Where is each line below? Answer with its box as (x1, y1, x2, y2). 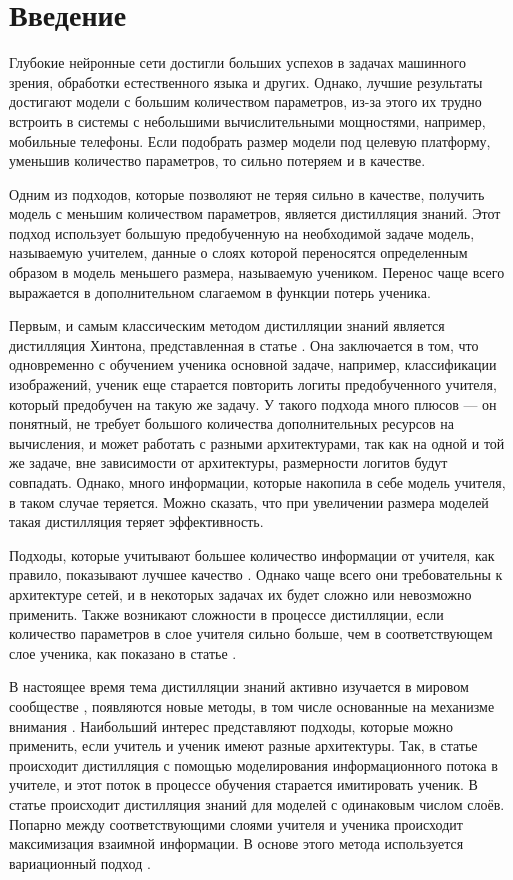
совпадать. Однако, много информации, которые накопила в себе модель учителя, (9, 472, 506, 492)
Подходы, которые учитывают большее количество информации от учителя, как (9, 544, 495, 565)
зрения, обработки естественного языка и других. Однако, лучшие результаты (9, 71, 483, 92)
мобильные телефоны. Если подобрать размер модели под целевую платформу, (9, 130, 491, 151)
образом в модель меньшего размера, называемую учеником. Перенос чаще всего (9, 262, 505, 283)
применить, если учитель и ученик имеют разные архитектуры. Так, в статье (9, 735, 478, 756)
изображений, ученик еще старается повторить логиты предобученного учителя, (9, 374, 497, 395)
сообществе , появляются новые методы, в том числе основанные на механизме (9, 695, 495, 716)
